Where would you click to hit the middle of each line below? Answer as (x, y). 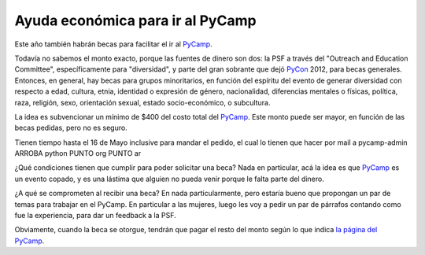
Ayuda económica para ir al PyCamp (135, 20)
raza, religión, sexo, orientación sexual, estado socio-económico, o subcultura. (142, 102)
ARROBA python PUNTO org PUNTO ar (78, 153)
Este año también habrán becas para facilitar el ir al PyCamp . (113, 44)
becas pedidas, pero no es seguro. (71, 128)
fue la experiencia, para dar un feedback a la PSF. (95, 216)
